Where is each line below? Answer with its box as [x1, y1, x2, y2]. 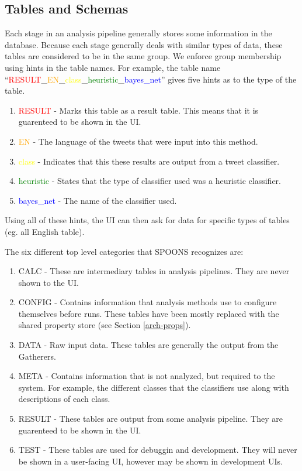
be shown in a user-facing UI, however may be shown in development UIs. [18, 455, 283, 467]
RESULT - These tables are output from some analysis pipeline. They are [18, 412, 283, 425]
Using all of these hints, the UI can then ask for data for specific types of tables [5, 214, 290, 226]
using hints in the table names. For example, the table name [5, 61, 221, 73]
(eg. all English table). [5, 225, 85, 237]
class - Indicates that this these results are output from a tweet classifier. [18, 155, 280, 167]
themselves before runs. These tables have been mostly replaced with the [18, 307, 279, 319]
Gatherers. [18, 350, 56, 362]
